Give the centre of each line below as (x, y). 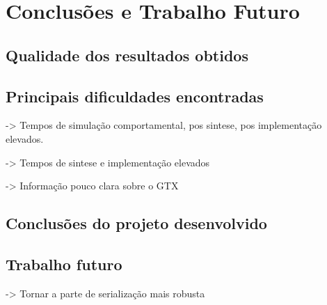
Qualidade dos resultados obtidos (127, 55)
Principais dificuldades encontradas (135, 96)
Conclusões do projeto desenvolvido (136, 223)
